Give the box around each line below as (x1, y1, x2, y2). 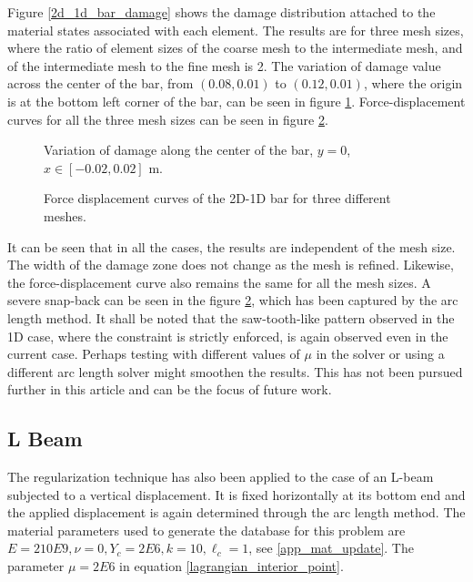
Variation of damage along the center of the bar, (44, 140, 314, 159)
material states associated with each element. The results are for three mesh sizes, (7, 20, 464, 39)
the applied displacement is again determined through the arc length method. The (7, 503, 466, 522)
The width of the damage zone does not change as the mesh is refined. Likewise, (7, 255, 454, 274)
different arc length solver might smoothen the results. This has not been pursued (7, 362, 463, 381)
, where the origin (363, 74, 463, 93)
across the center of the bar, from (7, 74, 194, 93)
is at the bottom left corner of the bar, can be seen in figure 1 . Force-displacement (7, 91, 466, 110)
